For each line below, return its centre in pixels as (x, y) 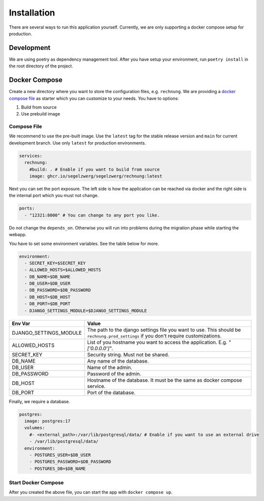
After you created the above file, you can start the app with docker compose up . (91, 492)
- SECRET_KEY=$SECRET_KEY (55, 263)
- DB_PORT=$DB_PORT (47, 304)
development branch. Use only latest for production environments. (78, 143)
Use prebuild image (41, 114)
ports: (27, 208)
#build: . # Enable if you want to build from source (94, 169)
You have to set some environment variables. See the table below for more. (84, 243)
